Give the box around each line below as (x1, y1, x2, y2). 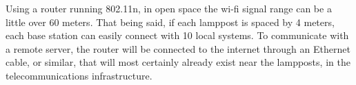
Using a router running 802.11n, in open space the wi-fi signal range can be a (6, 1, 332, 15)
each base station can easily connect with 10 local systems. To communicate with (6, 28, 349, 42)
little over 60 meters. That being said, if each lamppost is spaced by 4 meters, (6, 14, 335, 29)
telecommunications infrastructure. (6, 68, 152, 82)
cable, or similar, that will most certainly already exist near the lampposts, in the (6, 55, 350, 69)
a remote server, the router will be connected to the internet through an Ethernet (6, 41, 350, 56)
